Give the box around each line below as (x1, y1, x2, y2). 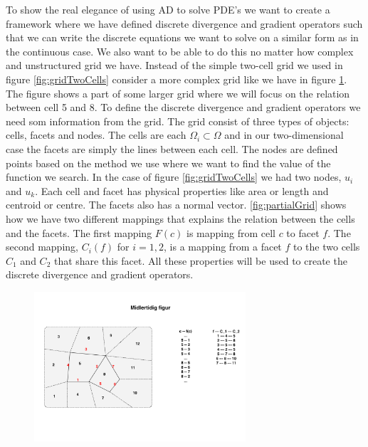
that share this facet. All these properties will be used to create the (53, 253, 347, 268)
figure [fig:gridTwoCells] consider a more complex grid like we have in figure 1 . (6, 71, 347, 86)
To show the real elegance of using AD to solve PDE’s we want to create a (6, 2, 330, 16)
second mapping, (6, 239, 78, 254)
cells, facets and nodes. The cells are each (6, 127, 186, 142)
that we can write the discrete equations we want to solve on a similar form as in (6, 30, 359, 45)
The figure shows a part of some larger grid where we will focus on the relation (6, 85, 350, 100)
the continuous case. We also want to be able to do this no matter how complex (6, 43, 354, 58)
